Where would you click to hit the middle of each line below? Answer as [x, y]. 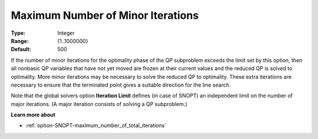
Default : [21, 49]
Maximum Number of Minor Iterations [105, 15]
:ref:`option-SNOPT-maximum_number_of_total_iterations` [96, 125]
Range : [20, 41]
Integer [66, 33]
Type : [18, 33]
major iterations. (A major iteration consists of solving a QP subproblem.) [99, 104]
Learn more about [33, 115]
